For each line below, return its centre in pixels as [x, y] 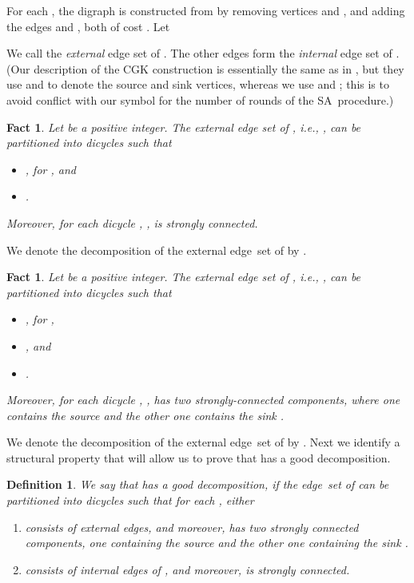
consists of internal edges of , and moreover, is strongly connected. [187, 569]
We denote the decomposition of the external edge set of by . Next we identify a [203, 442]
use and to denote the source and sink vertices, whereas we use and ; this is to [198, 84]
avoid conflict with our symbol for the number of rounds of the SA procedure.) [200, 99]
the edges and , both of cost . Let [88, 26]
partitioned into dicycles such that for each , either [130, 500]
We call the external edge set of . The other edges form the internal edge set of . [203, 53]
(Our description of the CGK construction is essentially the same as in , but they [205, 68]
